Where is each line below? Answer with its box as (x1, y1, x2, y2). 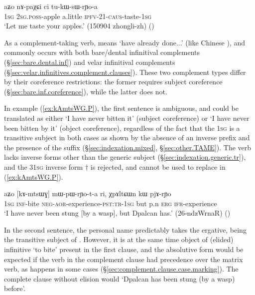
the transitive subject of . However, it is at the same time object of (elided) (4, 234, 234, 245)
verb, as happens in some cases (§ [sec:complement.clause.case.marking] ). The (4, 264, 239, 274)
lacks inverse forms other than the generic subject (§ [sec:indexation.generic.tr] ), (4, 152, 246, 162)
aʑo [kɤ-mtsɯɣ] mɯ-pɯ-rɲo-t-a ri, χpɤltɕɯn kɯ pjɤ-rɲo (4, 188, 171, 199)
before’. (4, 283, 26, 294)
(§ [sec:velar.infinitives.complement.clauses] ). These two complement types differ (4, 66, 246, 77)
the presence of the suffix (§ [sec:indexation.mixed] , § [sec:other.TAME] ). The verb (4, 142, 252, 152)
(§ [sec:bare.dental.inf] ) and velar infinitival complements (4, 56, 175, 67)
